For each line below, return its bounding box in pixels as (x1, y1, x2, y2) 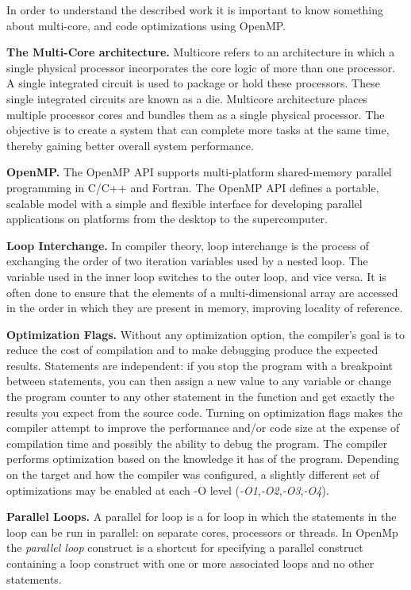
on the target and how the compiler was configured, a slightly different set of (6, 466, 379, 483)
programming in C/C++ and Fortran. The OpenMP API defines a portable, (6, 179, 379, 195)
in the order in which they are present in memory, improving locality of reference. (6, 299, 403, 316)
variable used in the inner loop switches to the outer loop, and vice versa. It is (6, 268, 386, 284)
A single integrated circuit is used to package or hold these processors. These (6, 75, 380, 91)
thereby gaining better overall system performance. (6, 137, 254, 153)
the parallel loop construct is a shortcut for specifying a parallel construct (6, 539, 363, 556)
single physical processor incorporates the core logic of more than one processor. (6, 59, 396, 75)
